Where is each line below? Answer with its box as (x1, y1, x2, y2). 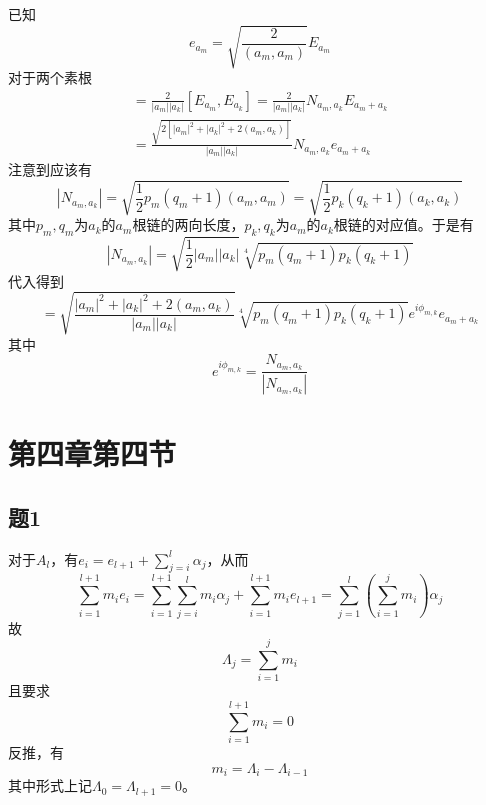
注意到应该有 (8, 159, 92, 180)
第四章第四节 (8, 433, 177, 474)
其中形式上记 (8, 775, 92, 796)
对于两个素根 (8, 67, 92, 88)
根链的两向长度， (132, 214, 245, 235)
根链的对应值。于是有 (333, 214, 474, 235)
